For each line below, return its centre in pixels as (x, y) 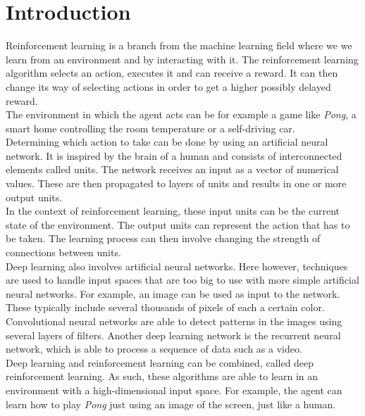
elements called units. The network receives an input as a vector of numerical (172, 169)
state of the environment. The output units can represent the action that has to (178, 224)
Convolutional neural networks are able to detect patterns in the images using (174, 321)
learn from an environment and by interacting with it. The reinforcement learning (182, 59)
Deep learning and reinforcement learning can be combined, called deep (160, 362)
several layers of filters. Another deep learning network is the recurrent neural (173, 335)
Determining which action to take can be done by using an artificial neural (167, 142)
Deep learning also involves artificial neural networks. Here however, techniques (177, 266)
